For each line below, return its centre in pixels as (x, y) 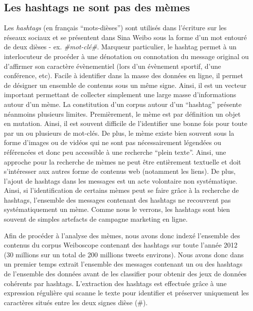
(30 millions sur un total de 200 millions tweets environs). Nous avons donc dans (124, 254)
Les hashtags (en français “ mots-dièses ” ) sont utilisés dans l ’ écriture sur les (115, 28)
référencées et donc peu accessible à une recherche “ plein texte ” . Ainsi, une (115, 152)
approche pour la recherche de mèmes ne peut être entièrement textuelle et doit (123, 161)
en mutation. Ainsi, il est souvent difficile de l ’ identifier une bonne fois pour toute (126, 123)
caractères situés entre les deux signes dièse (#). (76, 302)
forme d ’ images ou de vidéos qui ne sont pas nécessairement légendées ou (113, 142)
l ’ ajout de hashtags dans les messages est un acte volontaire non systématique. (121, 180)
